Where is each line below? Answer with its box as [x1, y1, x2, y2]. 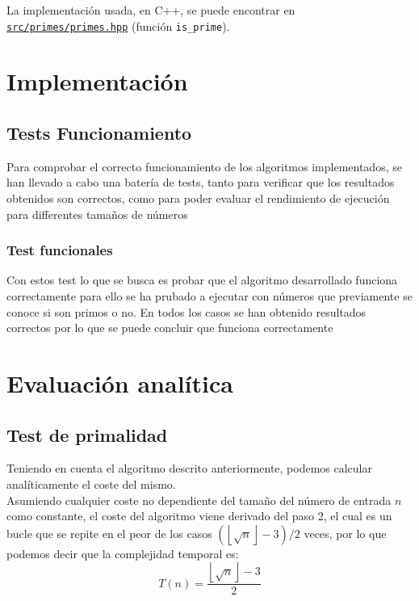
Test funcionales [6, 240, 113, 260]
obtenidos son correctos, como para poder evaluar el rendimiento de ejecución [6, 190, 390, 207]
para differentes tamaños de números [6, 205, 188, 222]
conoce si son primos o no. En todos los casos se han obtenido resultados [6, 303, 367, 320]
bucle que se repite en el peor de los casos [6, 524, 212, 541]
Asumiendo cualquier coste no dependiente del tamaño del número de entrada [6, 491, 392, 508]
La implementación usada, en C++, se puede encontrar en [6, 2, 295, 18]
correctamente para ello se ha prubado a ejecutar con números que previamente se [6, 288, 413, 305]
